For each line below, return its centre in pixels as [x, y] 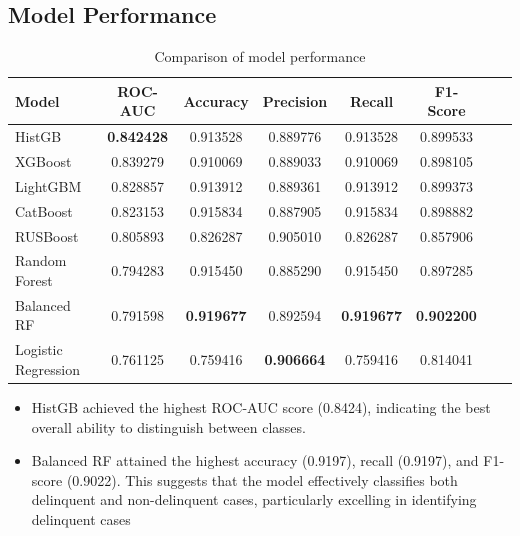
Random [41, 260]
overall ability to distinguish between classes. [168, 426]
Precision [295, 100]
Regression [47, 368]
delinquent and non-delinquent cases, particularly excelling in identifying [254, 499]
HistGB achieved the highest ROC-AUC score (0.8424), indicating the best [261, 407]
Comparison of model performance [260, 56]
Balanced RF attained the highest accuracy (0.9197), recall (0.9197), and [255, 460]
